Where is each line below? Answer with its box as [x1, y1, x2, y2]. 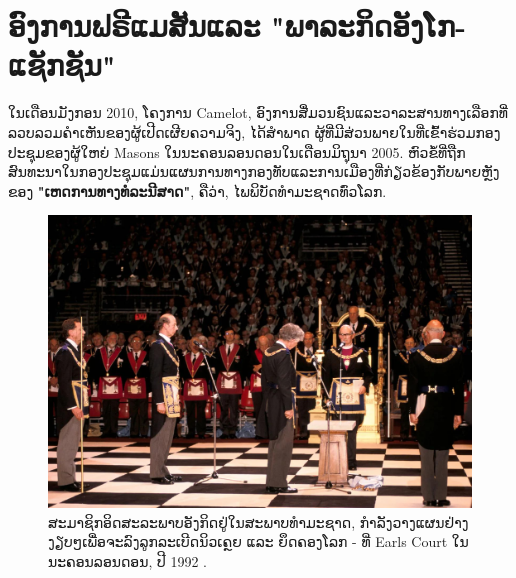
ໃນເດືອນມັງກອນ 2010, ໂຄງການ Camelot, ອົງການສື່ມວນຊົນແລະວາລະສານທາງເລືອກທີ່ [8, 102, 509, 123]
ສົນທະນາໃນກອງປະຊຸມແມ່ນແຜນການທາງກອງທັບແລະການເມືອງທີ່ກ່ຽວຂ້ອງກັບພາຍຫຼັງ [8, 161, 500, 182]
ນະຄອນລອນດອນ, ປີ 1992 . [48, 550, 207, 571]
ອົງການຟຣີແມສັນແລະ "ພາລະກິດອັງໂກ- [8, 5, 466, 46]
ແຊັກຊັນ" [8, 44, 116, 85]
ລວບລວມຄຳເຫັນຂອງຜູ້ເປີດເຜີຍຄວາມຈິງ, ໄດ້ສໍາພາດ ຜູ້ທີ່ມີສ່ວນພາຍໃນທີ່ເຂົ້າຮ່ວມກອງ [8, 121, 501, 142]
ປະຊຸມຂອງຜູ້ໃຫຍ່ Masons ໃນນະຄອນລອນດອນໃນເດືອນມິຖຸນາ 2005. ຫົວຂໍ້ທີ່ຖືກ [8, 141, 466, 162]
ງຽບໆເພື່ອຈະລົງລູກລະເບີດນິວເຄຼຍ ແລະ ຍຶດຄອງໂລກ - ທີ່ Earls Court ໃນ [48, 531, 469, 552]
